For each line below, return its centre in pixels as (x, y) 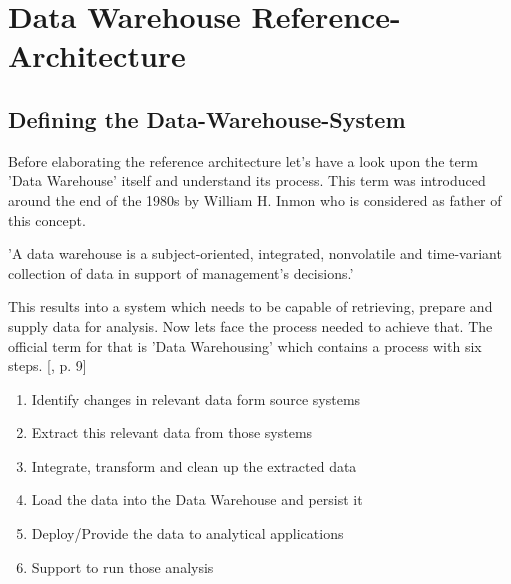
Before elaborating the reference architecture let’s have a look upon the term (243, 160)
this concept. (47, 219)
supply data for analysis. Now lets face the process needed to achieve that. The (250, 325)
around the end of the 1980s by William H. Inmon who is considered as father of (255, 199)
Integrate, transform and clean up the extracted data (194, 465)
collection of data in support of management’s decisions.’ (181, 272)
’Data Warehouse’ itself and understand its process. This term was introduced (247, 180)
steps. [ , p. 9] (47, 365)
